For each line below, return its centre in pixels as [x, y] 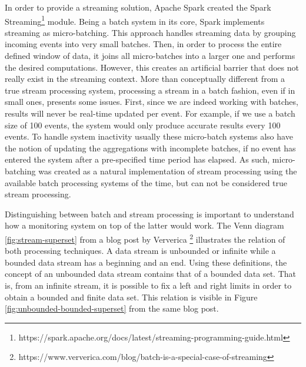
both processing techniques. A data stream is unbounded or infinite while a [140, 251]
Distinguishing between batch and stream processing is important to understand [149, 214]
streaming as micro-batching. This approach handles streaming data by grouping [150, 32]
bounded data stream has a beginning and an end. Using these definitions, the [146, 262]
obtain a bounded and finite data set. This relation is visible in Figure [131, 297]
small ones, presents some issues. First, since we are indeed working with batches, [152, 102]
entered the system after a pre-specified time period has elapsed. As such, [137, 159]
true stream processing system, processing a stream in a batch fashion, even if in [150, 90]
